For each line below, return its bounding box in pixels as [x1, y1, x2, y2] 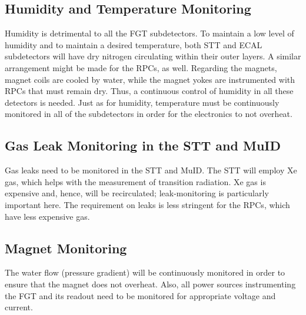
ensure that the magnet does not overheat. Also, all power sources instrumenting [5, 277, 296, 290]
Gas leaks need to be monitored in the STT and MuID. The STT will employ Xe [5, 164, 297, 176]
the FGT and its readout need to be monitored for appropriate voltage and [5, 289, 276, 301]
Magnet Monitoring [5, 239, 127, 257]
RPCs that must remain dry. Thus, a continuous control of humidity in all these [5, 85, 294, 97]
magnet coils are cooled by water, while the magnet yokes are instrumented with [5, 73, 295, 85]
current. [5, 301, 33, 313]
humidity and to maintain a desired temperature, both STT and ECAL [5, 38, 262, 51]
